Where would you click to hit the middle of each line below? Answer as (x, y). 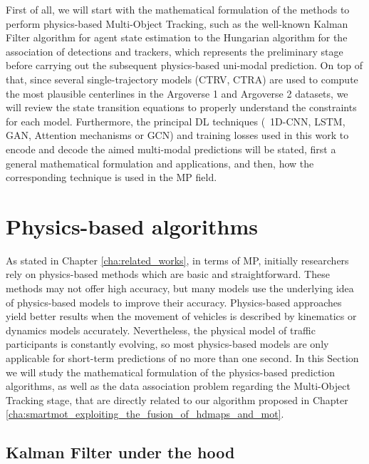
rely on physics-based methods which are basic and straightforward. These (168, 274)
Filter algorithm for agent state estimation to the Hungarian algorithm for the (177, 37)
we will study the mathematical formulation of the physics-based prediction (170, 372)
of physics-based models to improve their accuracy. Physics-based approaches (174, 302)
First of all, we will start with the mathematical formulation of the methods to (178, 9)
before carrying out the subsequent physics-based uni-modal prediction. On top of (184, 65)
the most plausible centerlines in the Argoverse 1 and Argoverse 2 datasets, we (177, 93)
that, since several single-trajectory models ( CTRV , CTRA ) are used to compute (182, 79)
